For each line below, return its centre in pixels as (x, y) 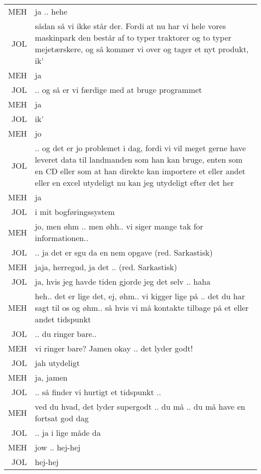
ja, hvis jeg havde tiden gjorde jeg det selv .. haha (123, 281)
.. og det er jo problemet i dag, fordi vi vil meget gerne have (140, 148)
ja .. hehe (51, 11)
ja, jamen (51, 377)
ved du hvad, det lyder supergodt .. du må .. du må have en (140, 406)
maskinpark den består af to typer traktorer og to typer (133, 37)
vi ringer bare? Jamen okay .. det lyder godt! (114, 348)
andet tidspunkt (63, 319)
